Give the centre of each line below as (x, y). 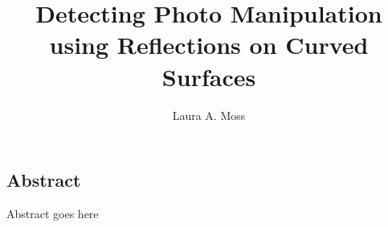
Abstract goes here (53, 213)
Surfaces (209, 76)
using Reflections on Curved (209, 45)
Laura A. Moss (209, 115)
